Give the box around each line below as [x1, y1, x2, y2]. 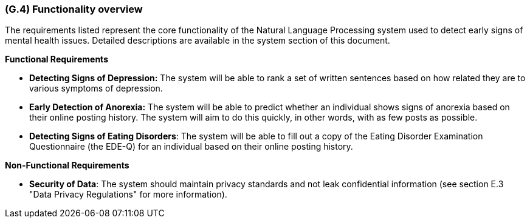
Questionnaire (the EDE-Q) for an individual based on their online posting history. [29, 141, 353, 152]
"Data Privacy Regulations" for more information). [29, 189, 227, 200]
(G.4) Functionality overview [5, 3, 143, 15]
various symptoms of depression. [29, 83, 163, 94]
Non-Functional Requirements [5, 160, 129, 171]
